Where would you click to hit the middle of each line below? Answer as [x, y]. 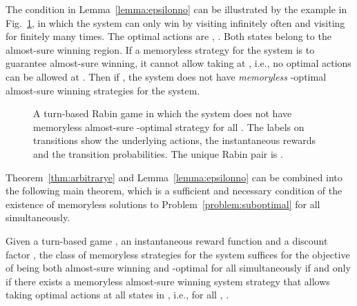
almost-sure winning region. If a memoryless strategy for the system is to [160, 49]
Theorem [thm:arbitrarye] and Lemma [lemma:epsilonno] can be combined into [174, 177]
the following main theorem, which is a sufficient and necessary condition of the [174, 191]
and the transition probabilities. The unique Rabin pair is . [158, 153]
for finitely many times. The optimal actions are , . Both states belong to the [168, 36]
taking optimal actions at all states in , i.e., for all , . [117, 295]
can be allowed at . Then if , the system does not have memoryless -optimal [166, 76]
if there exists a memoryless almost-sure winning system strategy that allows [168, 281]
